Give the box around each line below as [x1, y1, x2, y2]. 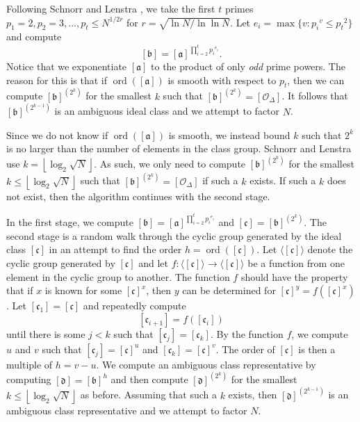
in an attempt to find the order [49, 242, 182, 257]
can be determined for [182, 283, 276, 298]
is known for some [44, 283, 122, 298]
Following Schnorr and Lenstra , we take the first [6, 1, 215, 15]
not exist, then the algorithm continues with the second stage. [6, 188, 270, 203]
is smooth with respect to [167, 72, 277, 87]
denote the [307, 242, 353, 257]
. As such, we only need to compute [94, 156, 246, 171]
